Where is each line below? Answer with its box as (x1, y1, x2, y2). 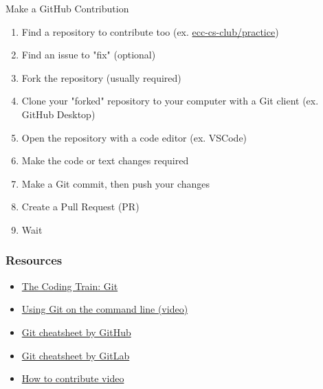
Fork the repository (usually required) (21, 70, 181, 85)
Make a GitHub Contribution (5, 1, 129, 15)
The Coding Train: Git (21, 278, 118, 293)
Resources (5, 252, 63, 269)
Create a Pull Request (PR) (21, 199, 140, 214)
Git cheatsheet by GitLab (21, 348, 130, 362)
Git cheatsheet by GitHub (21, 324, 131, 339)
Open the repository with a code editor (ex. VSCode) (21, 130, 247, 144)
